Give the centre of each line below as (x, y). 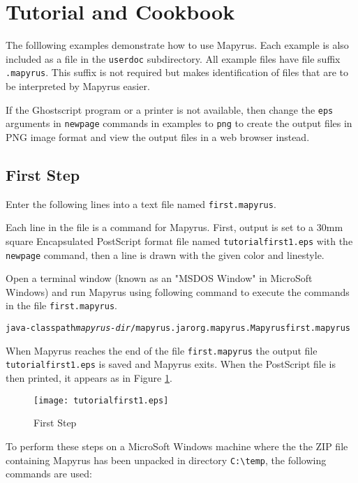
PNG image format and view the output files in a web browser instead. (158, 136)
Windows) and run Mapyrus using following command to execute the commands (178, 291)
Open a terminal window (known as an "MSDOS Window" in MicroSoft (159, 278)
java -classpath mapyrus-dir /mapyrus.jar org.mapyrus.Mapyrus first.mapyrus (178, 328)
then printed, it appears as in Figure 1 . (89, 378)
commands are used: (49, 474)
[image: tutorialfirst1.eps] (101, 400)
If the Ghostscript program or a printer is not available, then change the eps (170, 109)
